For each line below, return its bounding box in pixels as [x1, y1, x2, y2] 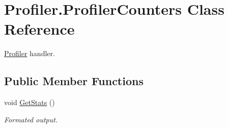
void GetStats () [4, 97, 55, 108]
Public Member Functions [4, 73, 144, 89]
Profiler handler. [4, 48, 55, 59]
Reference [4, 18, 75, 39]
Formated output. [4, 114, 58, 124]
